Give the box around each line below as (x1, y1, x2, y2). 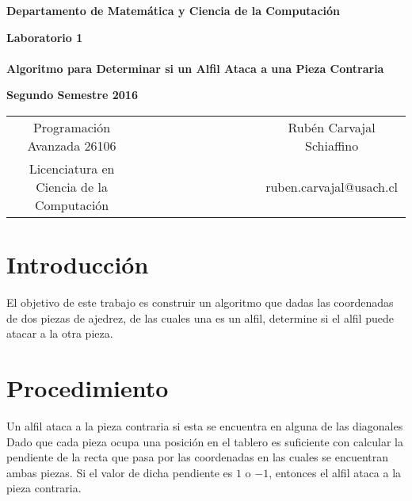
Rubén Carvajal (288, 117, 376, 136)
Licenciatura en (29, 159, 115, 178)
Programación (32, 117, 111, 136)
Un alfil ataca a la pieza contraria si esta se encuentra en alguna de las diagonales (6, 418, 403, 434)
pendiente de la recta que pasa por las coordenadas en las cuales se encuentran (6, 449, 389, 465)
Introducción (6, 248, 149, 281)
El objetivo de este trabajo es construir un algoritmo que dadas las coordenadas (6, 294, 394, 311)
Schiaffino (305, 136, 359, 155)
